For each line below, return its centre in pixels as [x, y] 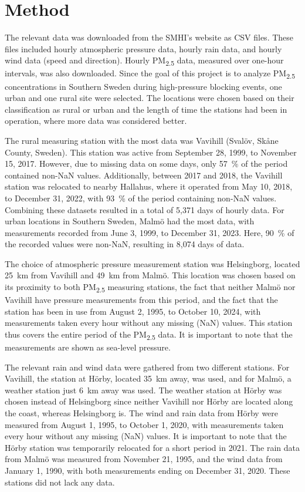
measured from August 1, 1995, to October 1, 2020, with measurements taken [144, 424]
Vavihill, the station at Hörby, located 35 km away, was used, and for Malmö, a [148, 378]
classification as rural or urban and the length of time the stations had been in [146, 109]
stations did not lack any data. [60, 482]
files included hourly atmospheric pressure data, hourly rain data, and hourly [143, 48]
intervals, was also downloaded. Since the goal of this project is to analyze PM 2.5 [150, 74]
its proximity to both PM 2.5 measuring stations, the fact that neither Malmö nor [150, 287]
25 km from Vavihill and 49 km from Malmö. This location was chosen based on [150, 275]
